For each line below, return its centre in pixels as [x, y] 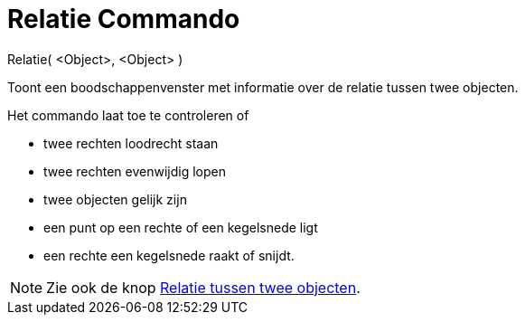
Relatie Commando [124, 19]
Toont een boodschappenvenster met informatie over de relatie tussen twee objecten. [263, 87]
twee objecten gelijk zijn [115, 199]
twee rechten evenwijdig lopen [135, 171]
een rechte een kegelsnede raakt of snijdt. [169, 255]
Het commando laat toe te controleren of [128, 115]
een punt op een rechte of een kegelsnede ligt [181, 227]
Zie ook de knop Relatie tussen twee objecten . [203, 287]
